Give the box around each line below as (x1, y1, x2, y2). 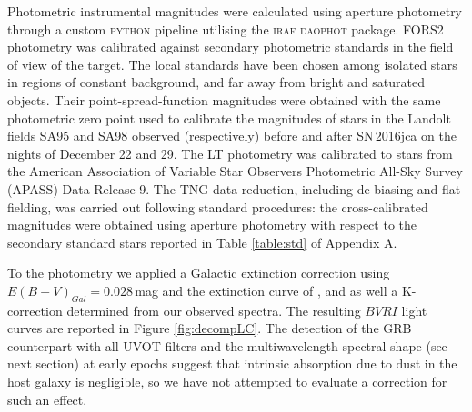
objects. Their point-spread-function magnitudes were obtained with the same (7, 90, 441, 109)
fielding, (7, 197, 52, 216)
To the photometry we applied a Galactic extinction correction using (7, 263, 390, 282)
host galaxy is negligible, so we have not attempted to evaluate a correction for (7, 372, 447, 391)
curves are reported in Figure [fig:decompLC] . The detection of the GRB (7, 319, 412, 338)
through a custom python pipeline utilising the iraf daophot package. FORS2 (7, 19, 444, 38)
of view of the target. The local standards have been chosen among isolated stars (7, 54, 457, 74)
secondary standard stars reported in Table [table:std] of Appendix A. (7, 232, 397, 251)
